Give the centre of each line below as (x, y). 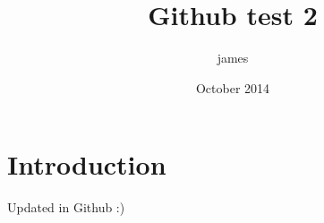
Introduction (87, 164)
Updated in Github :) (66, 207)
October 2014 (233, 87)
